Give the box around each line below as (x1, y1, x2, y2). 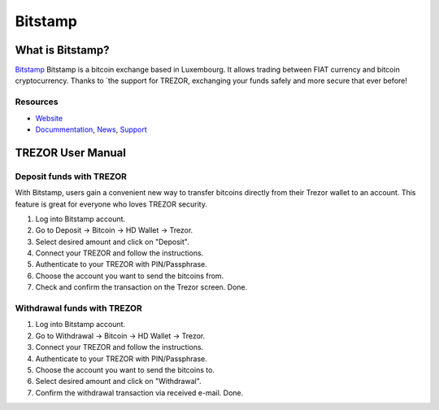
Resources (15, 96, 59, 107)
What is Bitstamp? (15, 43, 110, 57)
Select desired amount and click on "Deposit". (35, 237, 190, 246)
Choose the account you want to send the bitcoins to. (35, 364, 215, 374)
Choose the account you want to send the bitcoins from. (35, 271, 224, 281)
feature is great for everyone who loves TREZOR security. (15, 199, 207, 209)
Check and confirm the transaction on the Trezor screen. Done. (35, 282, 248, 292)
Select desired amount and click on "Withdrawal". (35, 377, 202, 386)
